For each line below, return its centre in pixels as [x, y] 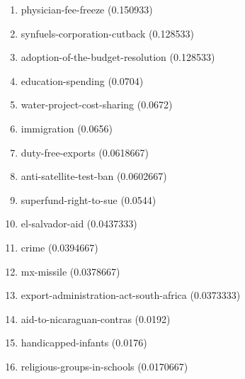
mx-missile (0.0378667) [70, 271]
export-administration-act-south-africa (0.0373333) [131, 295]
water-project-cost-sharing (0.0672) [97, 104]
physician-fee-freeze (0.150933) [87, 9]
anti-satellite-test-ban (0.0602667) [94, 176]
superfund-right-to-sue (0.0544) [89, 199]
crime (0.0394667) [59, 247]
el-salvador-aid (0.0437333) [79, 224]
